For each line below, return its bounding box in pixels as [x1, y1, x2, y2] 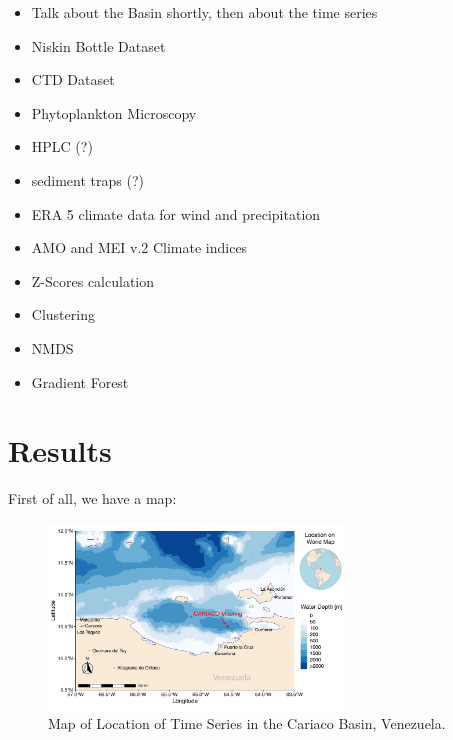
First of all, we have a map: [8, 488, 177, 509]
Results [8, 430, 112, 471]
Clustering [31, 304, 95, 325]
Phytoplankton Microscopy [31, 102, 197, 123]
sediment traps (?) [31, 169, 144, 190]
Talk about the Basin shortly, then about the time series [31, 2, 378, 22]
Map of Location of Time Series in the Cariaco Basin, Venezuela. [48, 713, 446, 734]
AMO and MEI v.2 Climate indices [31, 237, 248, 258]
